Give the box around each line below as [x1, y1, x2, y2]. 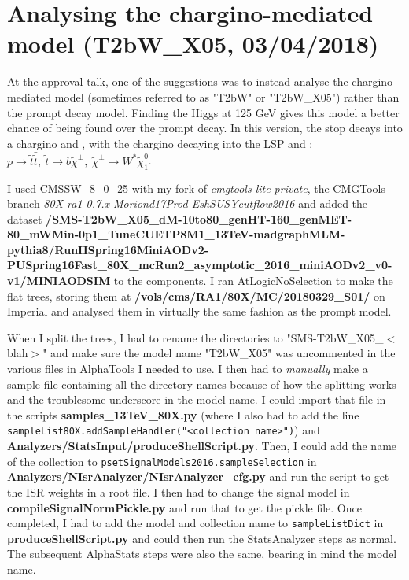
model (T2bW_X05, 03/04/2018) [7, 28, 379, 60]
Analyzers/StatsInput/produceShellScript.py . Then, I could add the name [7, 438, 397, 454]
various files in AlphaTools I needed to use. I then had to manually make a [7, 360, 368, 377]
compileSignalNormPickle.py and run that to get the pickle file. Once [7, 499, 362, 515]
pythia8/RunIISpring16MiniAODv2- [7, 241, 209, 257]
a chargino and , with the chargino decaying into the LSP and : [7, 135, 313, 151]
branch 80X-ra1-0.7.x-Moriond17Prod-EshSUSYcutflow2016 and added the [7, 195, 368, 212]
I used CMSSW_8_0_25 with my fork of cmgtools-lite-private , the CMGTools [7, 179, 385, 196]
